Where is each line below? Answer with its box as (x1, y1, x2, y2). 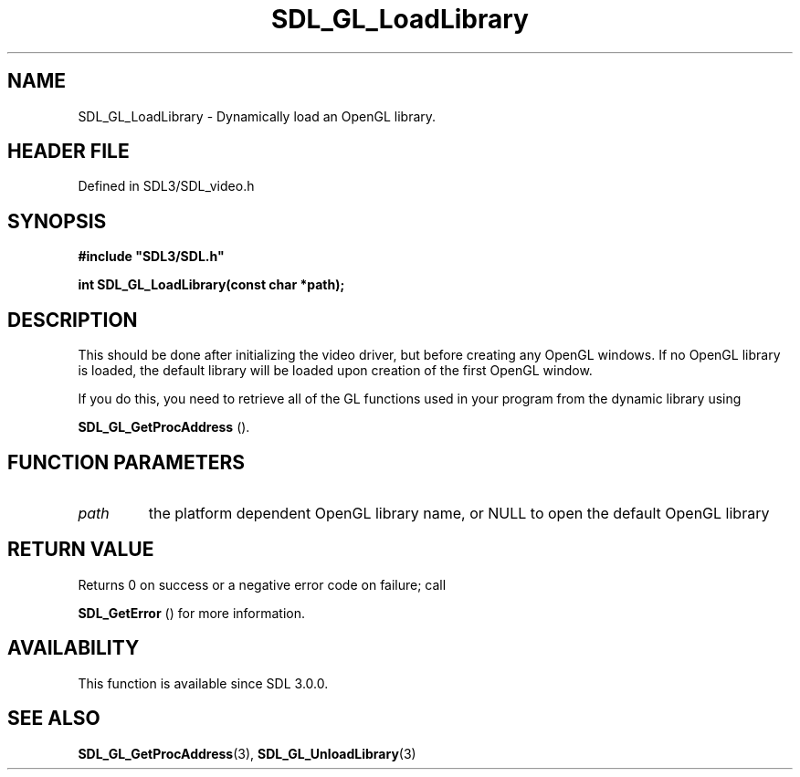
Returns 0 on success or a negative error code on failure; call (78, 576, 447, 593)
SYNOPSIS (7, 209, 107, 233)
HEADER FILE (7, 140, 130, 163)
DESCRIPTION (7, 308, 138, 331)
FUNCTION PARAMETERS (7, 450, 245, 474)
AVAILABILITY (7, 636, 140, 660)
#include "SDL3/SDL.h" (78, 248, 225, 265)
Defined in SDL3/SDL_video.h (78, 178, 255, 194)
